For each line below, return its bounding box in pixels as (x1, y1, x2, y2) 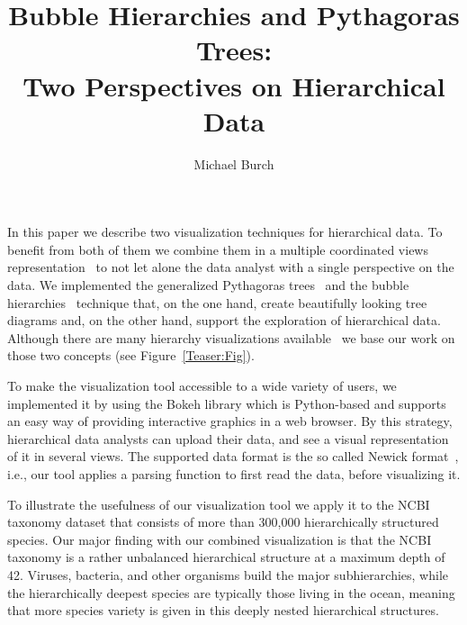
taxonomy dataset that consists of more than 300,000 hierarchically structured (7, 512, 439, 531)
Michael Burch (193, 154, 274, 173)
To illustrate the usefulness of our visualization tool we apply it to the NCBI (7, 494, 430, 513)
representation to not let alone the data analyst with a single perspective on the (7, 258, 454, 276)
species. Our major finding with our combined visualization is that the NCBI (7, 530, 432, 548)
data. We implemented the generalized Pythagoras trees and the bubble (7, 276, 409, 294)
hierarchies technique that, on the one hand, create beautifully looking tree (7, 293, 427, 312)
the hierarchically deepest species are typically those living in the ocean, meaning (7, 583, 455, 602)
